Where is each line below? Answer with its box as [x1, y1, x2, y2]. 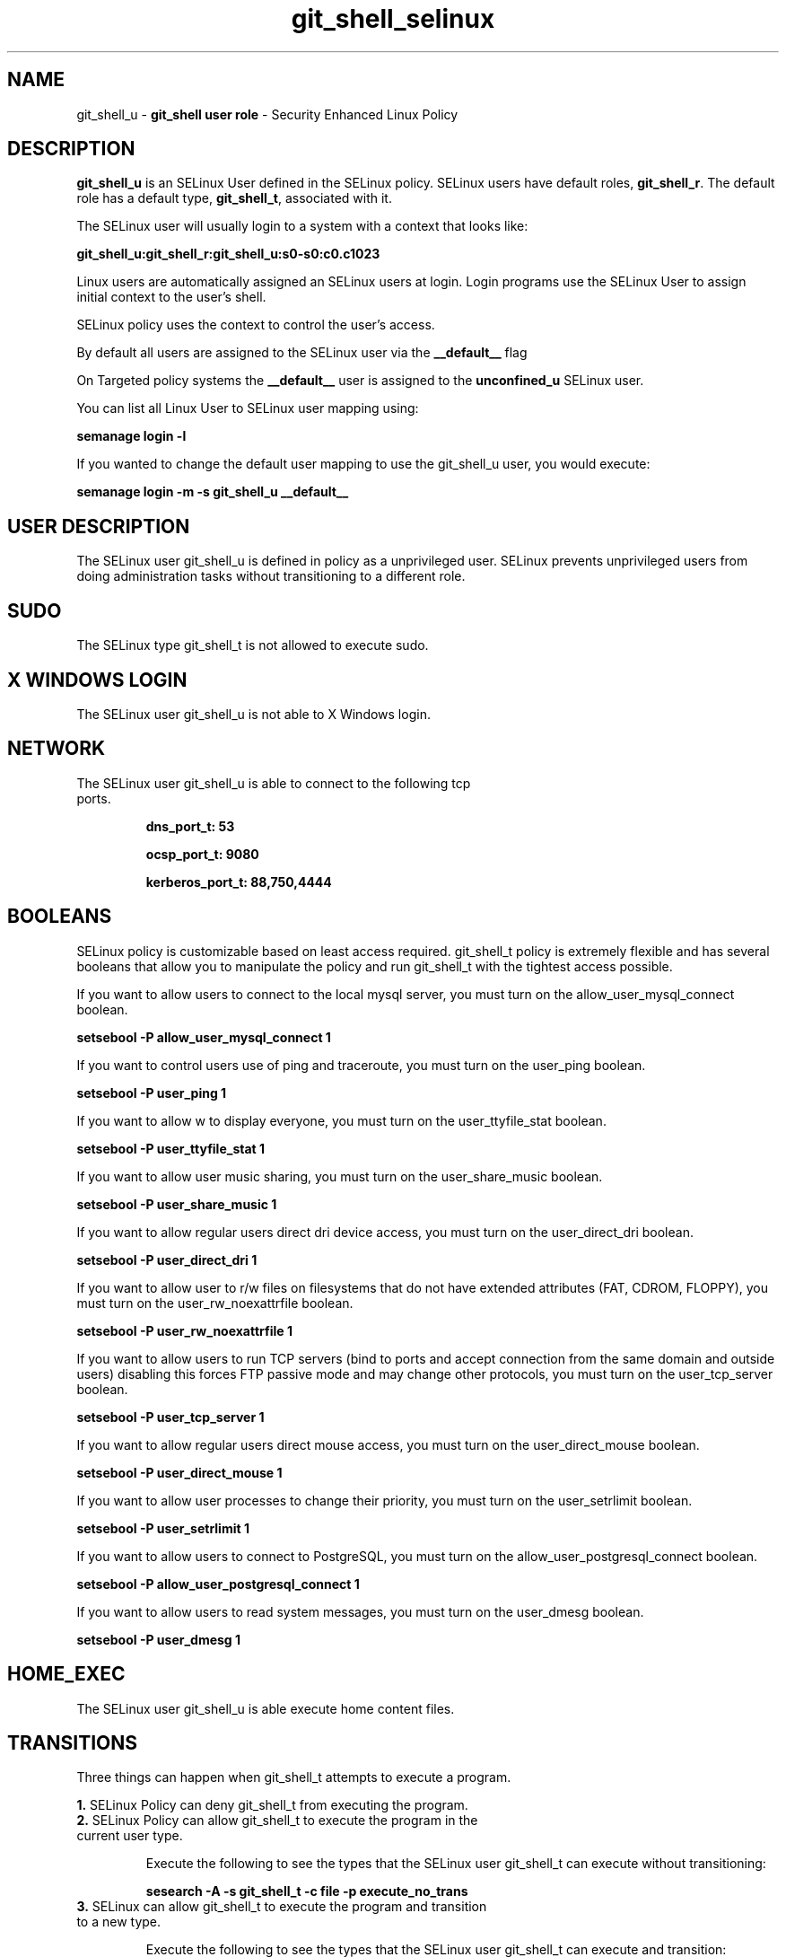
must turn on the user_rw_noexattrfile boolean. [76, 1294, 354, 1311]
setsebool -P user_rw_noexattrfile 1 [76, 1322, 293, 1338]
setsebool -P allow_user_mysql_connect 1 [76, 1029, 331, 1045]
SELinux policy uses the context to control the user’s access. [76, 317, 435, 333]
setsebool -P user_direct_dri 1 [76, 1251, 258, 1268]
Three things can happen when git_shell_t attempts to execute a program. [76, 1769, 511, 1786]
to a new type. [76, 1914, 162, 1930]
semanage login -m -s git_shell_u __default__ [76, 484, 349, 500]
